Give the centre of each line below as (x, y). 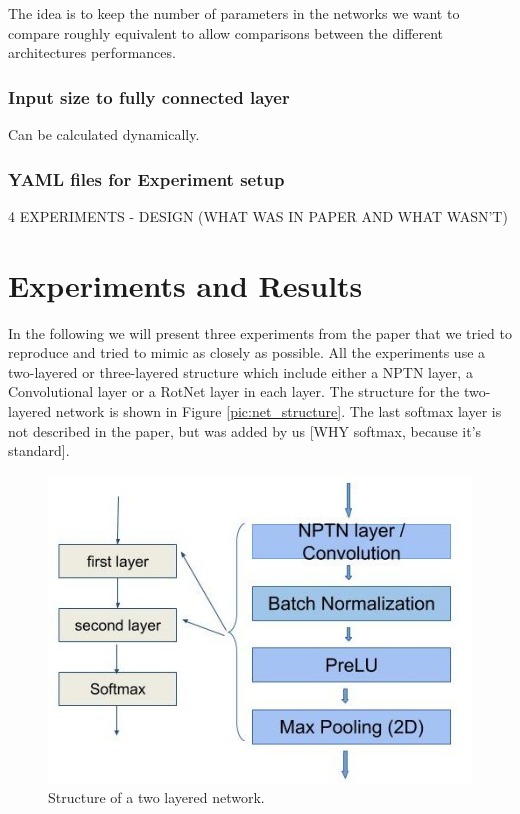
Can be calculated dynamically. (104, 134)
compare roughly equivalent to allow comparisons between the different (226, 32)
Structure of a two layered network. (156, 796)
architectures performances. (92, 52)
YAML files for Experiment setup (146, 178)
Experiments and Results (185, 284)
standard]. (39, 450)
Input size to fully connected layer (149, 96)
